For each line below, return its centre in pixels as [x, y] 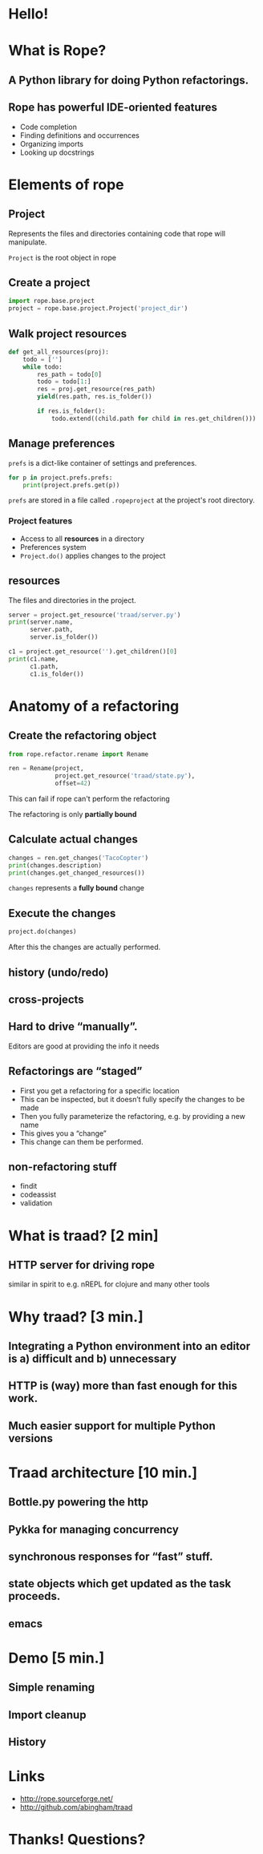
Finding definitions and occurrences [80, 135]
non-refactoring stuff [63, 1167]
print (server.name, [41, 622]
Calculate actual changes [73, 840]
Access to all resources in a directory [82, 539]
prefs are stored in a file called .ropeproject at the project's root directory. [131, 500]
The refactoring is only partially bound [73, 814]
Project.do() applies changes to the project [93, 555]
